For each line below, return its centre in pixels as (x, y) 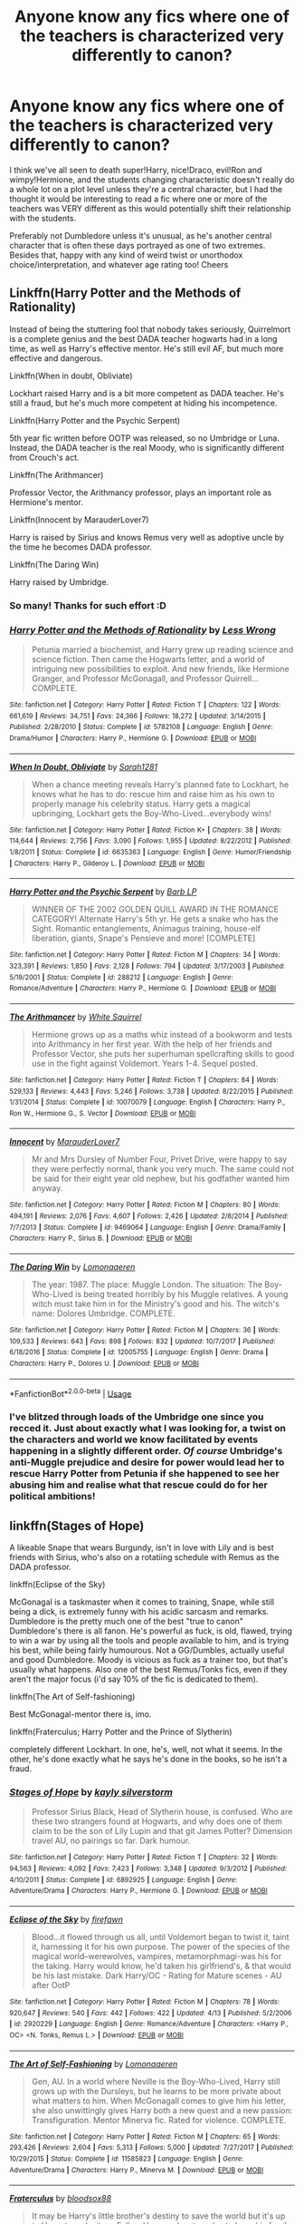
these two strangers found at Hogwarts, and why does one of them (157, 1821)
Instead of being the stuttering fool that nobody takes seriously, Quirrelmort (150, 329)
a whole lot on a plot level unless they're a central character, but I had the (146, 189)
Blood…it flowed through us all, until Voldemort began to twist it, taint (160, 1937)
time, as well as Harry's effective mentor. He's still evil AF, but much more (147, 348)
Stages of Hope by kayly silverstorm (91, 1792)
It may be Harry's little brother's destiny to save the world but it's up (158, 2216)
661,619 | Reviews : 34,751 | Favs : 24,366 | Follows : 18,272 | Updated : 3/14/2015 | (138, 716)
